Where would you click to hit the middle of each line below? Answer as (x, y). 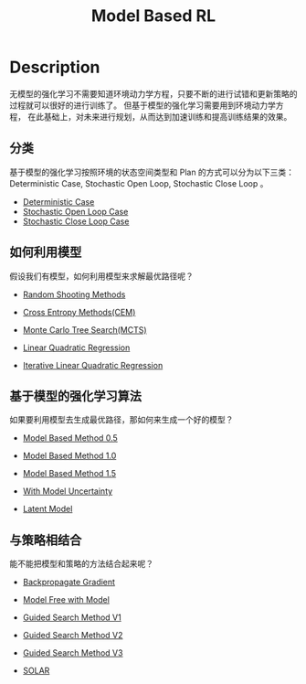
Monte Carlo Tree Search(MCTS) (85, 329)
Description (55, 67)
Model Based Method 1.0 (69, 456)
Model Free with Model (66, 600)
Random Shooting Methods (74, 294)
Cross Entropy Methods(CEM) (79, 312)
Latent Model (47, 509)
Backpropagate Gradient (69, 582)
